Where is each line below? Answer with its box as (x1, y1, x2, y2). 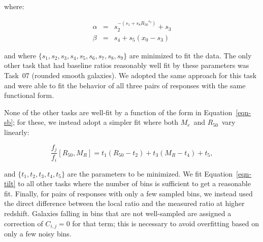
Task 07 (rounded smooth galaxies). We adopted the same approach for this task (4, 70, 257, 81)
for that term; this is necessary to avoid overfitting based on (72, 218, 259, 228)
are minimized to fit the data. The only (129, 50, 252, 60)
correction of (4, 218, 43, 228)
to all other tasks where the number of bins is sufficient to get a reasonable (18, 178, 251, 189)
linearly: (4, 127, 29, 137)
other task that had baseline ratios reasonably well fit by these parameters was (4, 60, 249, 71)
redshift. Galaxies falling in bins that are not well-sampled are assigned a (4, 208, 232, 218)
